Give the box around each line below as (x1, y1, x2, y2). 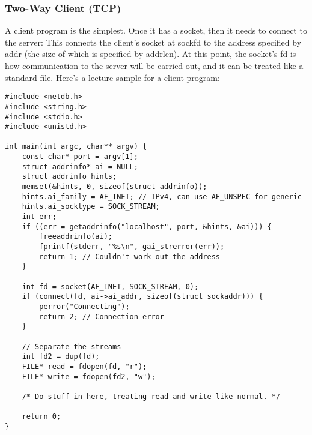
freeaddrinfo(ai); (39, 232, 112, 241)
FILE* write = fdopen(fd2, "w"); (22, 372, 156, 381)
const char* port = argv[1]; (22, 152, 138, 161)
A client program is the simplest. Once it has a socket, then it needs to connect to (5, 24, 307, 37)
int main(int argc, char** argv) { (5, 142, 147, 151)
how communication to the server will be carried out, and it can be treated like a (5, 59, 304, 71)
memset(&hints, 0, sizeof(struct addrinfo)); (22, 182, 207, 191)
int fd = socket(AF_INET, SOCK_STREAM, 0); (22, 282, 199, 291)
